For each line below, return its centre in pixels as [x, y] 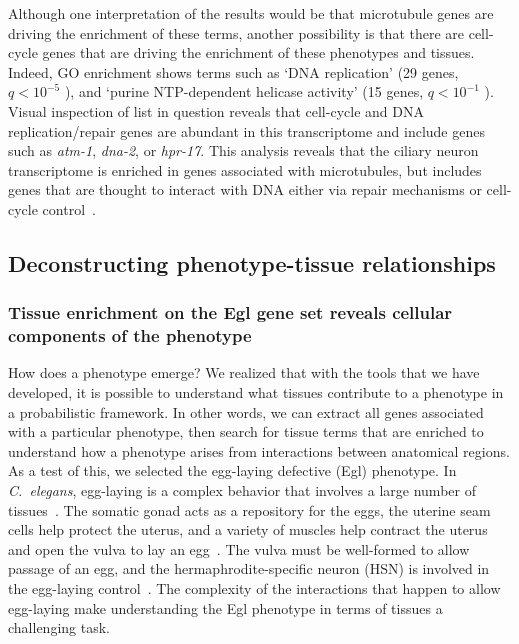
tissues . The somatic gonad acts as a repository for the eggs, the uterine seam [249, 509]
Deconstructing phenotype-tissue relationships [252, 262]
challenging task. [59, 627]
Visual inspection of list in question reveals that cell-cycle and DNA [216, 110]
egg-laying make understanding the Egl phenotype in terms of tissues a [225, 607]
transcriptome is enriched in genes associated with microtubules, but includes [245, 169]
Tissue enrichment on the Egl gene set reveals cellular [230, 312]
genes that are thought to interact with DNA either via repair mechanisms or [245, 189]
